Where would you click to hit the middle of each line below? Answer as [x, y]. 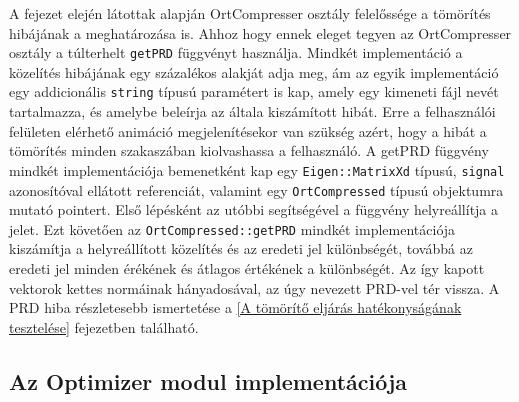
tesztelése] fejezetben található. [104, 326]
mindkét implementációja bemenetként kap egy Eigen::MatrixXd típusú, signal [257, 169]
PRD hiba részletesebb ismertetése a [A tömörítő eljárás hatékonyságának [235, 307]
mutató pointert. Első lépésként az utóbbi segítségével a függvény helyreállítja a [254, 209]
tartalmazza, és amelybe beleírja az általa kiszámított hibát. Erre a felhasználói [252, 111]
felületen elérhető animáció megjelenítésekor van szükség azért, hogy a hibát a [248, 130]
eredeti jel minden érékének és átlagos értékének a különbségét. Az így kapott [247, 268]
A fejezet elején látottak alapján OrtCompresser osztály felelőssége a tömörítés [250, 13]
